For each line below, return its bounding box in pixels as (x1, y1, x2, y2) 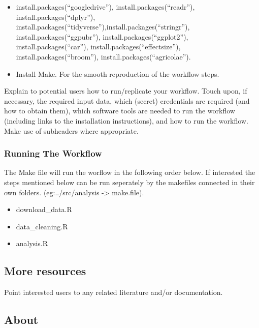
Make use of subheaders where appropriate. (4, 125, 139, 136)
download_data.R (16, 204, 72, 215)
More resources (4, 263, 86, 279)
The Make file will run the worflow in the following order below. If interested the (4, 167, 255, 177)
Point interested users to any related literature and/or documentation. (4, 287, 223, 297)
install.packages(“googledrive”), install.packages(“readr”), (16, 2, 195, 12)
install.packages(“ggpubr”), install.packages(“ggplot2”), (16, 31, 188, 42)
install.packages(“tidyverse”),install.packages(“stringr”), (16, 21, 190, 32)
